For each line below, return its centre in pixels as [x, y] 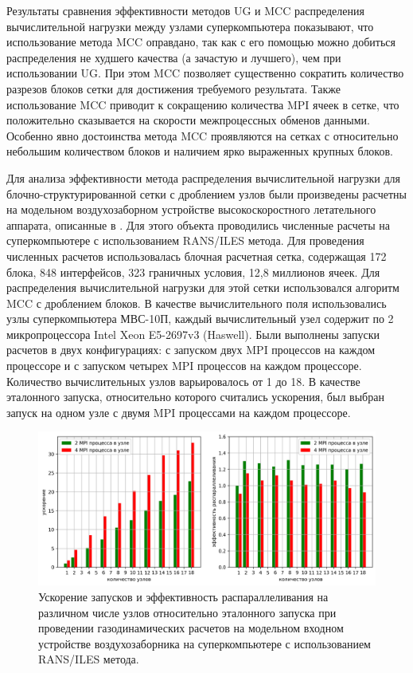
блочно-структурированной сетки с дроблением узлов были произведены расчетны [206, 193]
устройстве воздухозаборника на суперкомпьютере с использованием [205, 643]
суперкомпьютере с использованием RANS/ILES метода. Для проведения [185, 240]
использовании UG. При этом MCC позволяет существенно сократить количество [205, 73]
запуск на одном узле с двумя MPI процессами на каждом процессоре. [179, 412]
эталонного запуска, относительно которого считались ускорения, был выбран [195, 397]
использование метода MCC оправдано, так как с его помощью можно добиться [201, 42]
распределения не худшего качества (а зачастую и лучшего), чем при [174, 57]
